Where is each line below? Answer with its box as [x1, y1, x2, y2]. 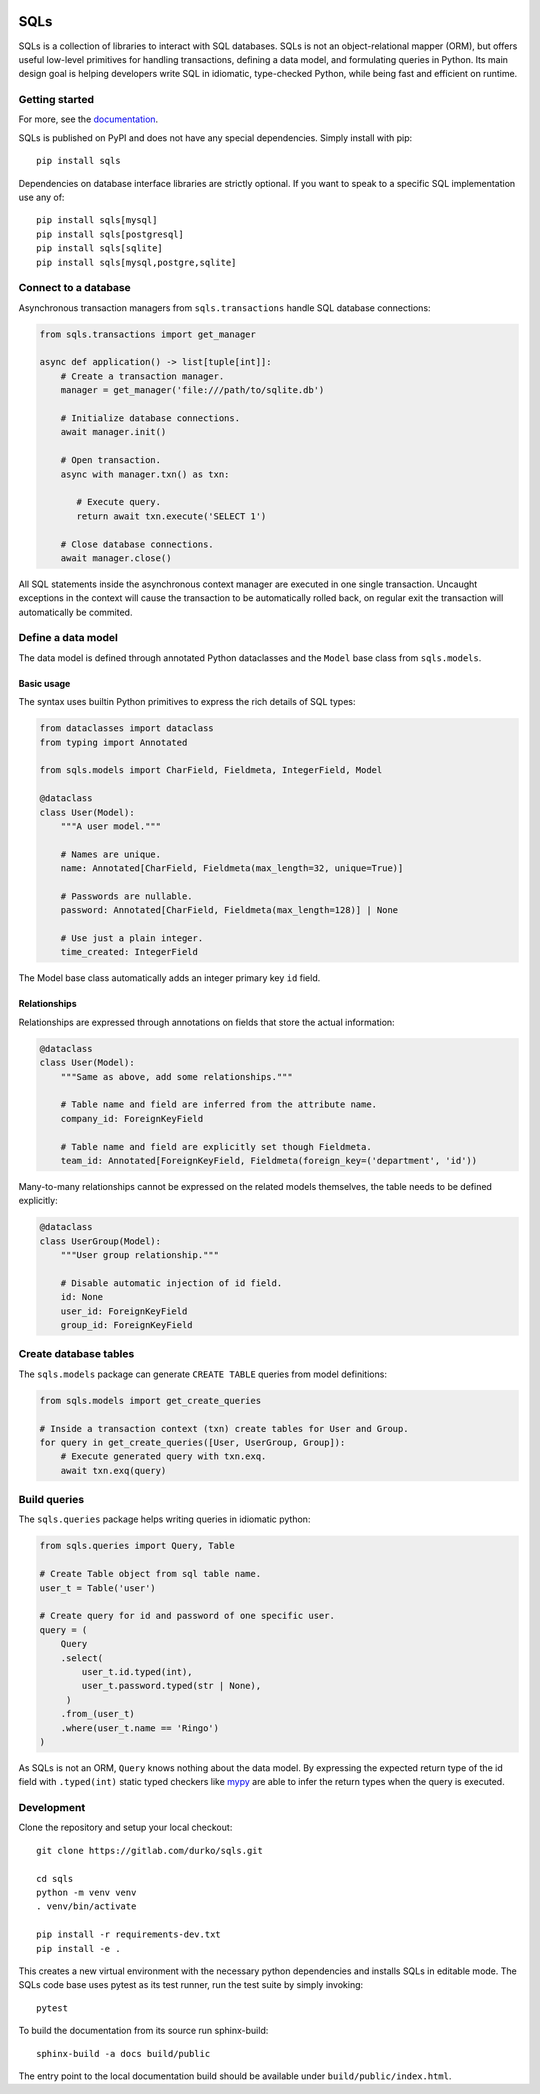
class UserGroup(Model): [39, 1235, 162, 1247]
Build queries [18, 1493, 85, 1507]
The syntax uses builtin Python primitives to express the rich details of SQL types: [18, 696, 356, 708]
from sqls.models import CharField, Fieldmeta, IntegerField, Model [39, 765, 383, 776]
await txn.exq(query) [60, 1465, 167, 1476]
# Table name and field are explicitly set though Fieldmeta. [60, 1141, 372, 1152]
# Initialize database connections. [60, 413, 240, 424]
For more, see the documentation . [18, 113, 159, 125]
